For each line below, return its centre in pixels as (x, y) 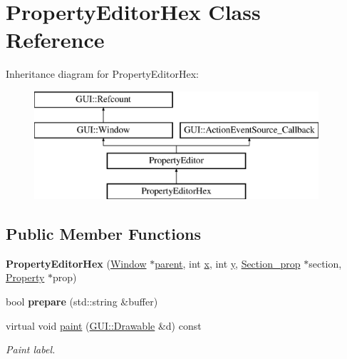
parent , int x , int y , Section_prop (228, 263)
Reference (55, 40)
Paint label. (31, 349)
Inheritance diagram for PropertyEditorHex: (102, 74)
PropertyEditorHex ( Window (76, 263)
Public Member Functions (103, 234)
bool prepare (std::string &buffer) (82, 302)
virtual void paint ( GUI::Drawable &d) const (104, 325)
